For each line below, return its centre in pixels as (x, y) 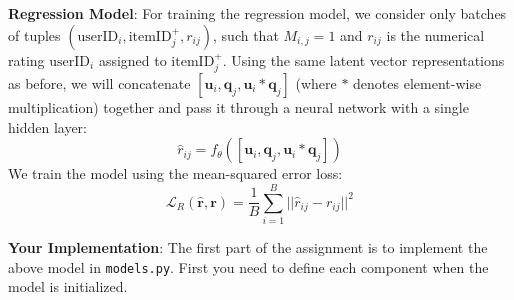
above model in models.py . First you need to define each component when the (248, 266)
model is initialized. (68, 286)
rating (26, 59)
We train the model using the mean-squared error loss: (175, 173)
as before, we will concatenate (99, 83)
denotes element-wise (417, 83)
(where (316, 83)
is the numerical (435, 34)
